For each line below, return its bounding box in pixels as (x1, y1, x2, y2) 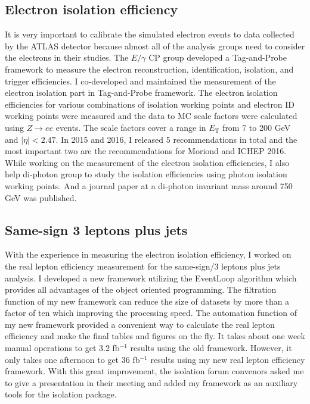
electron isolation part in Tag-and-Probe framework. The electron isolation (5, 86, 278, 99)
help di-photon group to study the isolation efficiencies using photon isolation (5, 168, 287, 180)
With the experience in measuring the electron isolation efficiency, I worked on (5, 248, 292, 261)
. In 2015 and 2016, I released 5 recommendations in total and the (55, 133, 297, 145)
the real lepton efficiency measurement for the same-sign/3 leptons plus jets (5, 259, 281, 272)
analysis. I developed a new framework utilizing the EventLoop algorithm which (5, 271, 297, 284)
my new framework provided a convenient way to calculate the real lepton (5, 318, 275, 330)
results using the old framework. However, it (130, 342, 292, 354)
